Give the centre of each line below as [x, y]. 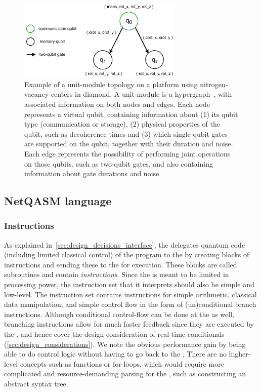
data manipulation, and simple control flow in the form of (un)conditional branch [130, 304]
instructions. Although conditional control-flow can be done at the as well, [119, 314]
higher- [240, 354]
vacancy [37, 94]
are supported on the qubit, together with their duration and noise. [129, 144]
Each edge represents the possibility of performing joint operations [127, 153]
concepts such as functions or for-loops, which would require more [122, 363]
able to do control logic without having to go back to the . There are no [115, 354]
